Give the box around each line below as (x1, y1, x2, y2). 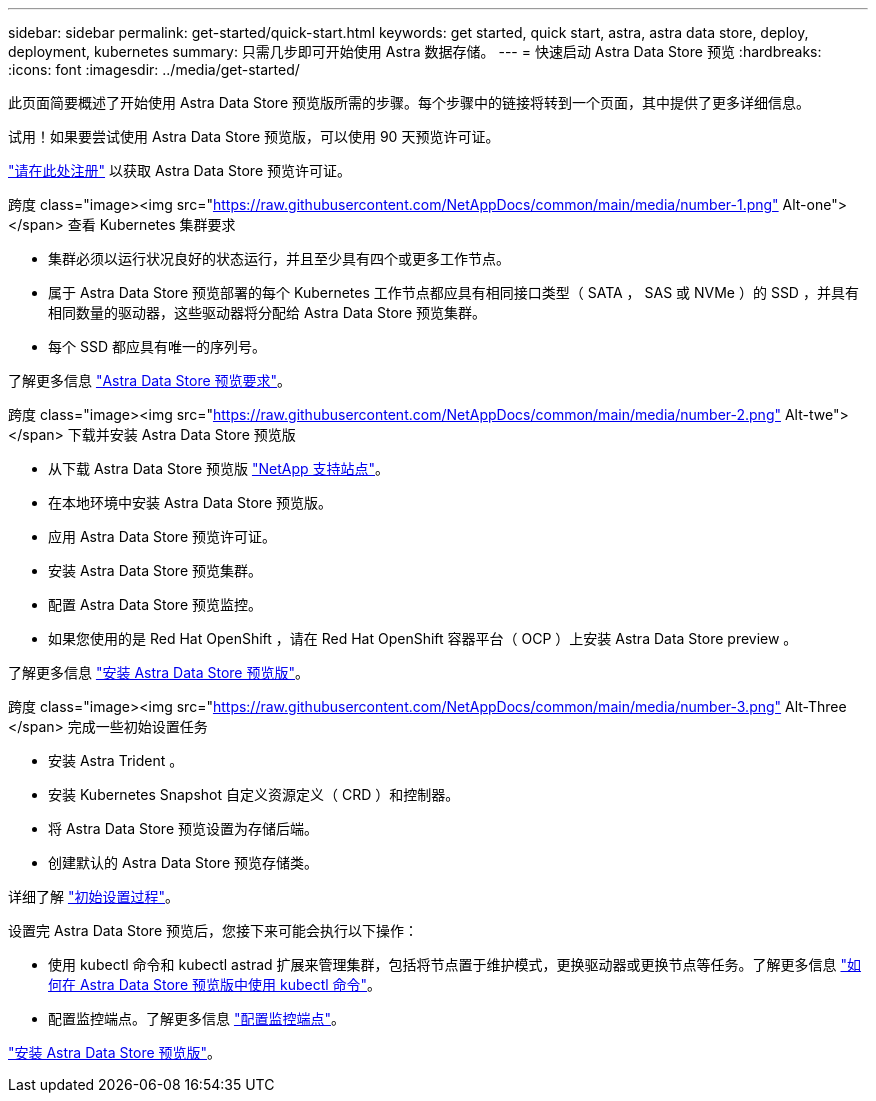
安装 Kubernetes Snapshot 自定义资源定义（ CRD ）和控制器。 (48, 786, 460, 803)
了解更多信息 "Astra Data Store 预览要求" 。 (8, 372, 292, 389)
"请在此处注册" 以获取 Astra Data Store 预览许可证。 (8, 162, 351, 179)
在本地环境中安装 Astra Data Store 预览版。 (48, 494, 333, 511)
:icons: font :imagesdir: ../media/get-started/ (8, 61, 300, 78)
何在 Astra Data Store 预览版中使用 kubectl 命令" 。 (48, 976, 382, 993)
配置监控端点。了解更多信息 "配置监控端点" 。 (48, 1010, 345, 1027)
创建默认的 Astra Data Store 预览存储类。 (48, 854, 319, 871)
